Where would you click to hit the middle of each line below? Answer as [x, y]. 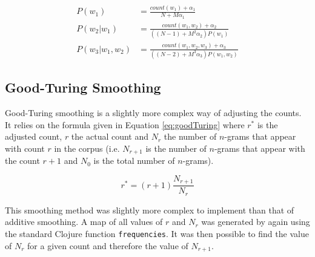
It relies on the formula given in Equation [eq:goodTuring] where [125, 124]
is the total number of [134, 161]
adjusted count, [34, 136]
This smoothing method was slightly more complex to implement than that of [150, 210]
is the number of [176, 148]
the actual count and [110, 136]
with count [25, 148]
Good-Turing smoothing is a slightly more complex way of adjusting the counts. [153, 113]
